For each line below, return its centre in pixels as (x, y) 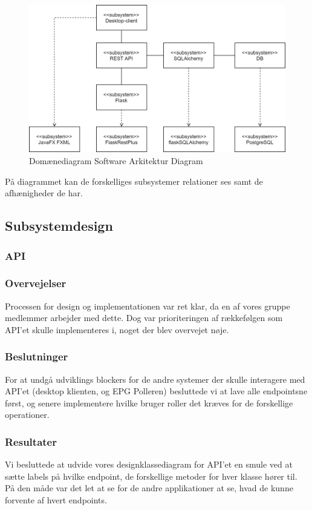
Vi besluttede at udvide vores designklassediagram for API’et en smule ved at (149, 464)
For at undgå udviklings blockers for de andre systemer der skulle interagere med (155, 379)
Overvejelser (36, 283)
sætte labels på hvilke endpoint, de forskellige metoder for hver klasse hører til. (151, 476)
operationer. (27, 415)
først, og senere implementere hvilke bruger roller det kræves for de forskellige (149, 402)
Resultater (31, 441)
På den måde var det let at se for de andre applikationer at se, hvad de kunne (149, 488)
